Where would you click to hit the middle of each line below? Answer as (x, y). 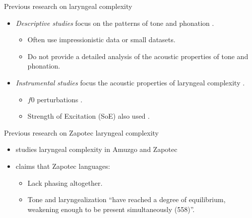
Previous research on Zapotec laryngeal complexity (82, 132)
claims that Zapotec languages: (63, 166)
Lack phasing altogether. (65, 182)
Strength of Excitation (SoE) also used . (89, 116)
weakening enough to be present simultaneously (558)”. (111, 209)
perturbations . (60, 99)
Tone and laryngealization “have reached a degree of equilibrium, (126, 199)
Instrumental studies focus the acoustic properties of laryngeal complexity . (130, 82)
